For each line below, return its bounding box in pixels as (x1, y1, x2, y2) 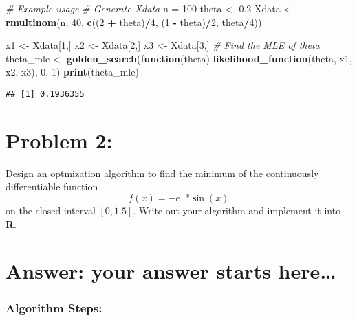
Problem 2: (6, 126, 113, 154)
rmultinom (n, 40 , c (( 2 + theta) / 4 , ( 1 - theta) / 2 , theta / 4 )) (6, 14, 262, 29)
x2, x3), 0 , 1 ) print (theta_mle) (6, 65, 139, 79)
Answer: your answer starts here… (6, 257, 336, 285)
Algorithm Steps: (6, 299, 102, 317)
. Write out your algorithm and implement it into (133, 203, 341, 217)
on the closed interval (6, 203, 96, 217)
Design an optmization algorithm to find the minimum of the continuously (6, 165, 319, 180)
